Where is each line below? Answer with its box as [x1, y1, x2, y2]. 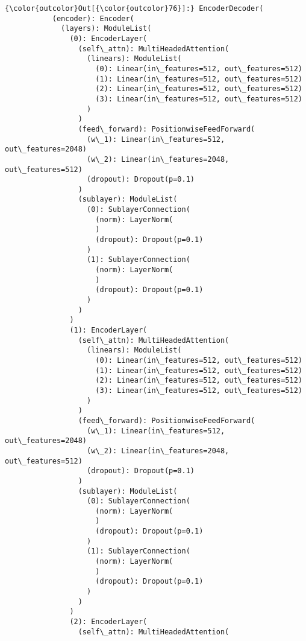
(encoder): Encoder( [52, 14, 134, 23]
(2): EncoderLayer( [69, 617, 148, 627]
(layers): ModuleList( [61, 24, 152, 33]
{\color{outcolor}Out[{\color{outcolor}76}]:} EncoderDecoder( [5, 4, 264, 13]
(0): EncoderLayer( [69, 34, 148, 43]
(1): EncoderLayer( [69, 326, 148, 334]
